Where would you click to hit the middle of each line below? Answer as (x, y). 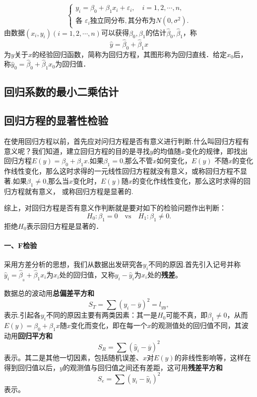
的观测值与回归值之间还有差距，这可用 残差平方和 (143, 367)
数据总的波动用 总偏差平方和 (49, 293)
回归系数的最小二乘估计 (61, 91)
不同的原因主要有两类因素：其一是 (101, 315)
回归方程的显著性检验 (56, 120)
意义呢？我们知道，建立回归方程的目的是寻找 (77, 151)
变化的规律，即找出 (216, 151)
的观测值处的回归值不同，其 (196, 325)
